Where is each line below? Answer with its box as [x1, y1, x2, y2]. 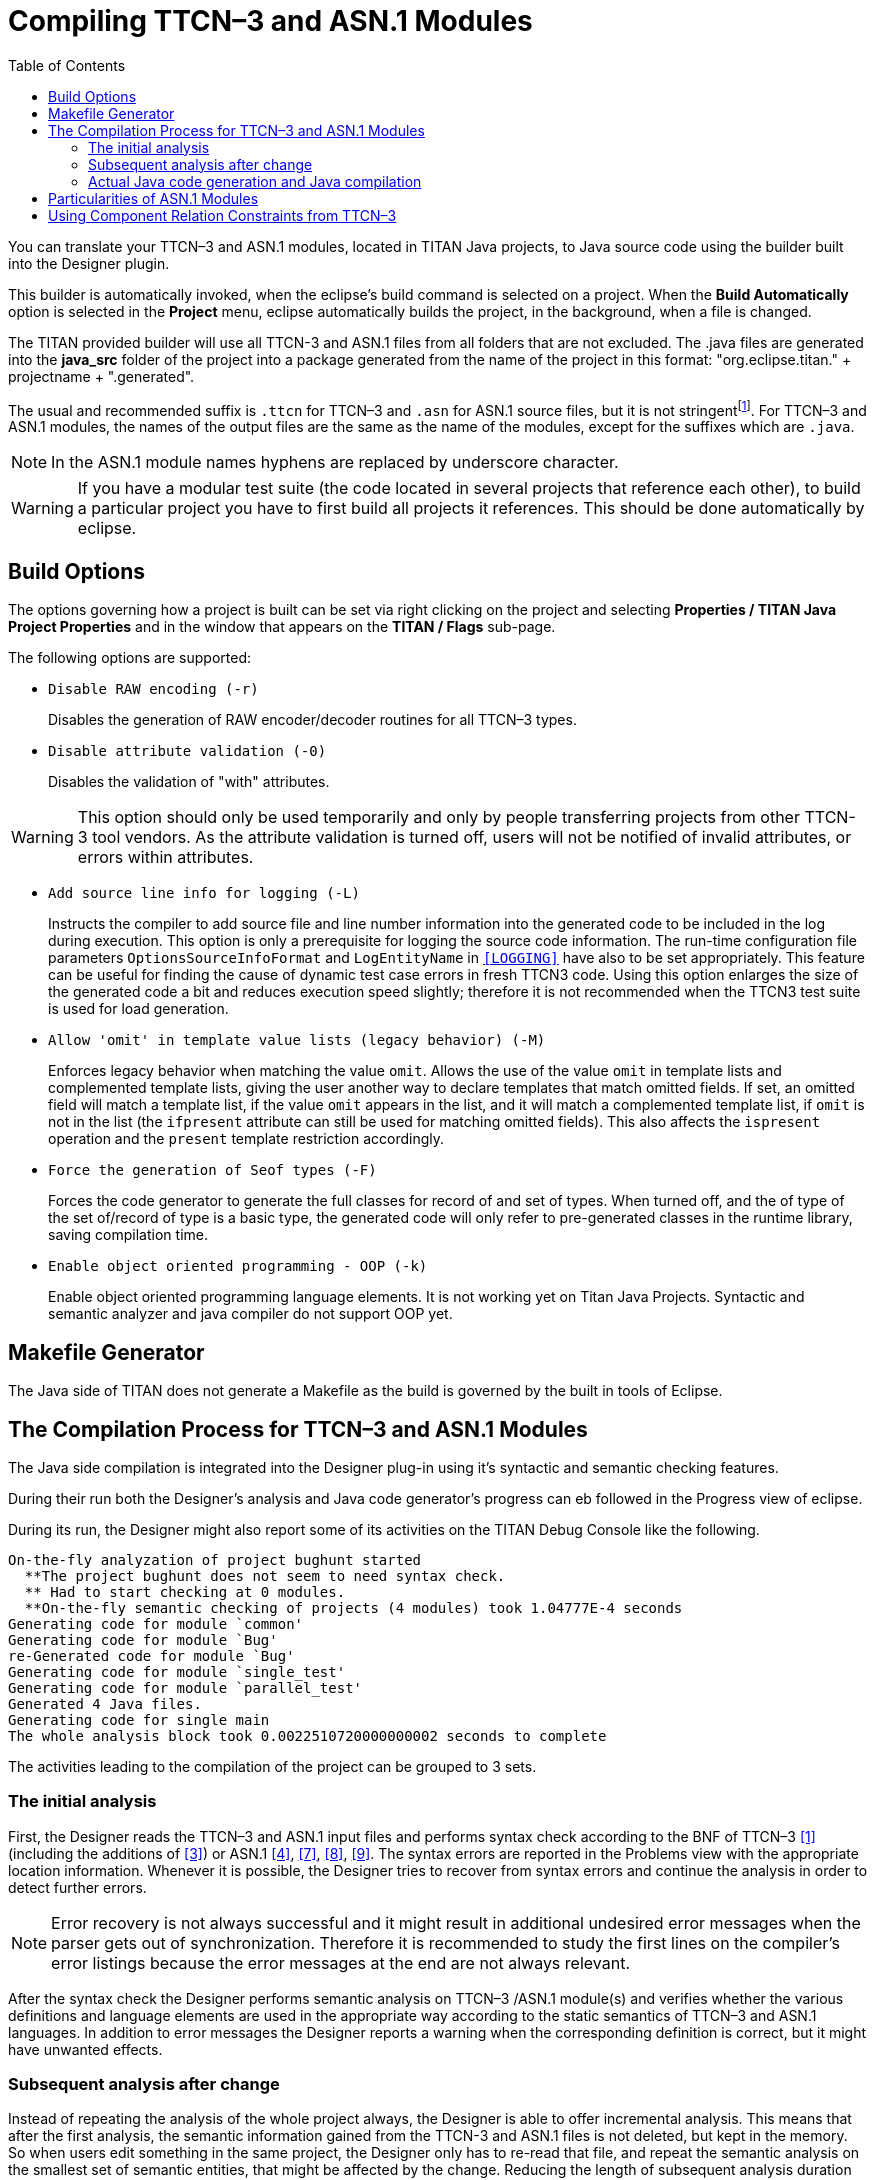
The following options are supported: [8, 649, 251, 667]
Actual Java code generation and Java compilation [88, 172, 422, 190]
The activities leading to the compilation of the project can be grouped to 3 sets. [8, 1757, 537, 1775]
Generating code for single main [8, 1711, 270, 1728]
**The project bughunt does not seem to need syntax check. [24, 1567, 506, 1584]
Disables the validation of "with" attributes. [48, 773, 330, 791]
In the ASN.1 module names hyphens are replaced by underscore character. [51, 452, 619, 473]
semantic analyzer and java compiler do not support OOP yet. [48, 1305, 453, 1323]
